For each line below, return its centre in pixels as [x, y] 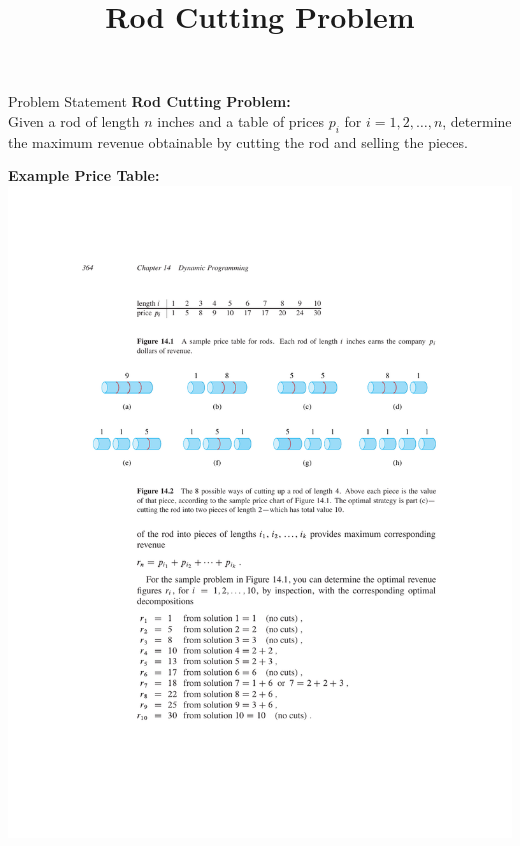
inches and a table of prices [240, 120]
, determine [477, 120]
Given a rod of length [74, 120]
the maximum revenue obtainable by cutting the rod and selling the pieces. [238, 141]
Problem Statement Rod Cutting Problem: [149, 101]
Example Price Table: [84, 175]
